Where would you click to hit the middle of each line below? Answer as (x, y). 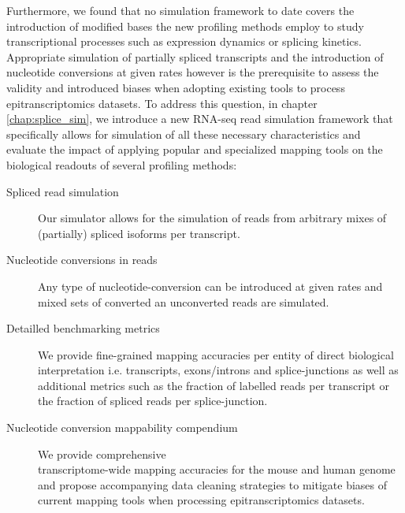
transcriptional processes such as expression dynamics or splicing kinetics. (184, 41)
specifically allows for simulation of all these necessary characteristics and (184, 134)
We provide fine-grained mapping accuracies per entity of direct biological (216, 354)
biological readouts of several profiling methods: (122, 164)
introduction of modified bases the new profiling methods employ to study (185, 26)
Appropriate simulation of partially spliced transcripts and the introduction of (195, 56)
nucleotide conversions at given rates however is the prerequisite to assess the (193, 72)
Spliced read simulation (63, 191)
